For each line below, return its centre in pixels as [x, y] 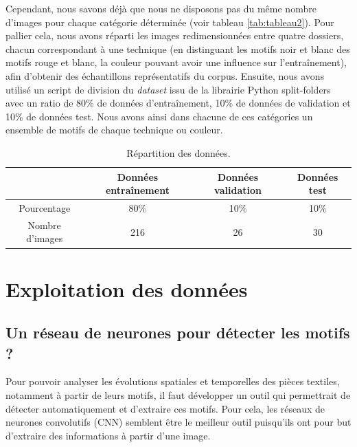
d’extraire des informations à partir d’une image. [108, 435]
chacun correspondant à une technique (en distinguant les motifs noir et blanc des [178, 48]
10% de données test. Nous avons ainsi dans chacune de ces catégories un [159, 116]
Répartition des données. [178, 152]
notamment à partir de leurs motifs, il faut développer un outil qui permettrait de [178, 395]
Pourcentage [45, 207]
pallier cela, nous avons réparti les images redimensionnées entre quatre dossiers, [175, 35]
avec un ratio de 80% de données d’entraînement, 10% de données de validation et [178, 103]
